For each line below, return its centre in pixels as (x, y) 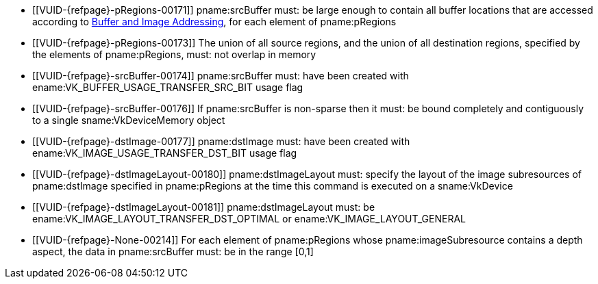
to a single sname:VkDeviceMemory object (129, 120)
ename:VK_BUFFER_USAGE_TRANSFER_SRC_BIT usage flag (168, 87)
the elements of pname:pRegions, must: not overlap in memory (174, 54)
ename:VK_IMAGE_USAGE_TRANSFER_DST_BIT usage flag (165, 153)
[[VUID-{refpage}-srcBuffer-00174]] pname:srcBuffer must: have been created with (221, 76)
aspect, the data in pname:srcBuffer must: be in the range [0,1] (173, 251)
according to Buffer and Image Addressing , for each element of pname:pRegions (214, 22)
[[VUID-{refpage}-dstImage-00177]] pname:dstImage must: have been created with (221, 141)
